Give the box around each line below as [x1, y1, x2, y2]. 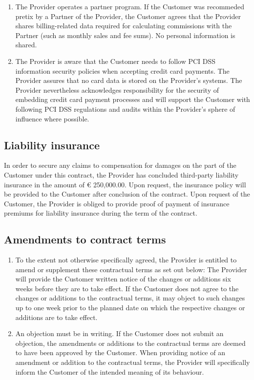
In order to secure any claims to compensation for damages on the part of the [4, 160, 236, 170]
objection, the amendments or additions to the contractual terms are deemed [15, 338, 246, 348]
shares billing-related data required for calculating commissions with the [15, 20, 232, 31]
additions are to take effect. [15, 312, 98, 322]
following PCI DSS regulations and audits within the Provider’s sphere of [15, 103, 235, 114]
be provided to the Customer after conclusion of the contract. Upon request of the [4, 189, 250, 199]
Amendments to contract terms [4, 232, 166, 247]
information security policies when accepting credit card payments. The [15, 65, 230, 76]
